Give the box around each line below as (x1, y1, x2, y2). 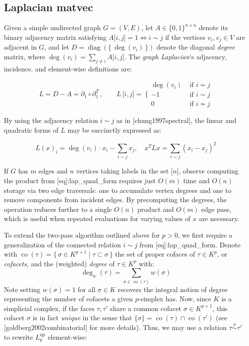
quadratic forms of (4, 124, 59, 135)
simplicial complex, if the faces (4, 303, 95, 313)
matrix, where (4, 51, 46, 61)
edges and (38, 166, 68, 176)
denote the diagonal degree (156, 42, 235, 52)
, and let (44, 42, 69, 52)
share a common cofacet (110, 303, 182, 313)
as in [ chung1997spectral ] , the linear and (116, 115, 236, 125)
